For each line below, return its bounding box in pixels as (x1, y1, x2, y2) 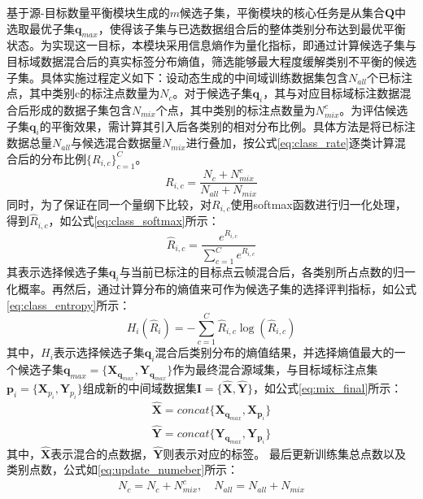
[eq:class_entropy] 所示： (7, 296, 131, 313)
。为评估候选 (339, 101, 408, 118)
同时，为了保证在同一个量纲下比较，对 (7, 195, 211, 212)
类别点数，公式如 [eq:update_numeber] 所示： (7, 461, 239, 478)
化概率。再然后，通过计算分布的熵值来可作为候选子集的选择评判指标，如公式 (7, 280, 416, 297)
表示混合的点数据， (50, 445, 154, 462)
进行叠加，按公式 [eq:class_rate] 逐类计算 (185, 134, 395, 151)
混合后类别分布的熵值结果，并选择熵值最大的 (155, 344, 395, 361)
